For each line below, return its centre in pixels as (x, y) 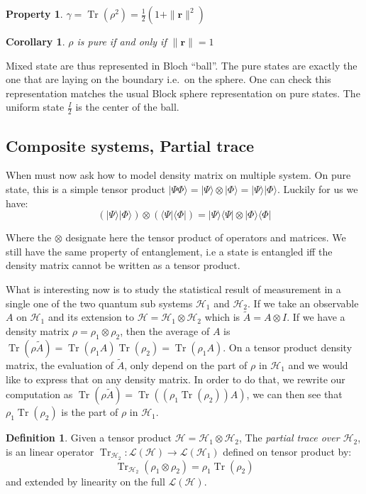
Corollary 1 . (35, 41)
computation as (39, 394)
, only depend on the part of (186, 364)
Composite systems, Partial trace (130, 145)
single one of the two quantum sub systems (99, 303)
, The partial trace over (289, 438)
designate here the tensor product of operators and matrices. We (206, 237)
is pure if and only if (122, 41)
